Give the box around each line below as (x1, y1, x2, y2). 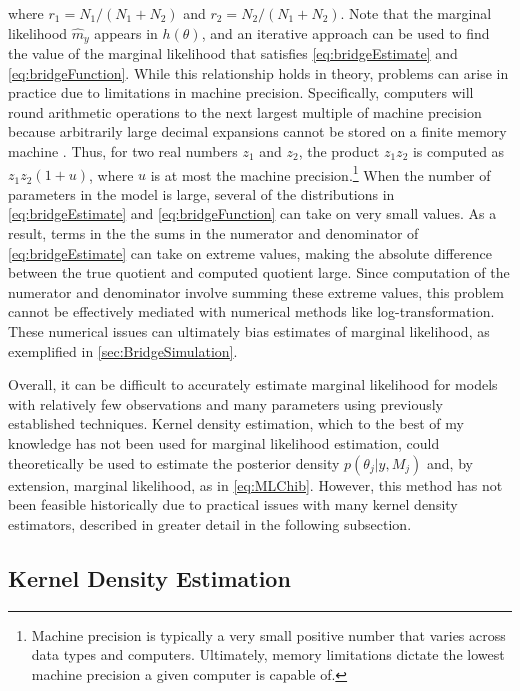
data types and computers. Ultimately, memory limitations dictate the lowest (31, 644, 505, 665)
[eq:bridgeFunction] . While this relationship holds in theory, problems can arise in (8, 62, 509, 83)
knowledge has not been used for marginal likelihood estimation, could (8, 432, 440, 453)
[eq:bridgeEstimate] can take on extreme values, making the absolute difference (8, 242, 492, 263)
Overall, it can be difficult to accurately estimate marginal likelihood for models (8, 374, 498, 395)
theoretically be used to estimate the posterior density (8, 452, 340, 473)
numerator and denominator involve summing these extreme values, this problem (8, 281, 504, 302)
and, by (427, 452, 473, 473)
